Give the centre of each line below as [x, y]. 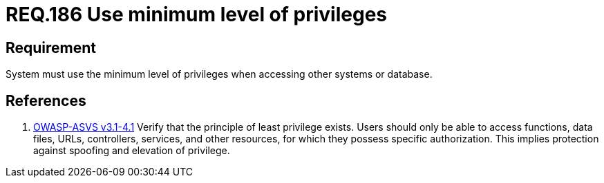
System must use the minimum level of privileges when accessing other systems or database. [219, 74]
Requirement [51, 47]
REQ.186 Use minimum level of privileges [197, 14]
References [46, 100]
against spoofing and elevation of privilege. [132, 151]
